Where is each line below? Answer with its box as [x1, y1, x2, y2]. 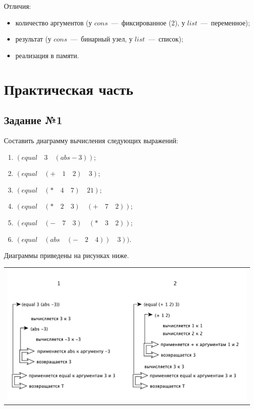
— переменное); [200, 17, 250, 27]
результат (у [15, 34, 52, 44]
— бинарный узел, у [70, 34, 133, 44]
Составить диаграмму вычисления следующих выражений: [4, 135, 178, 145]
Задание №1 [4, 112, 63, 128]
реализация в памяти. [15, 50, 79, 60]
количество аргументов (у [15, 17, 92, 27]
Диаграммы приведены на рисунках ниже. [4, 250, 129, 260]
